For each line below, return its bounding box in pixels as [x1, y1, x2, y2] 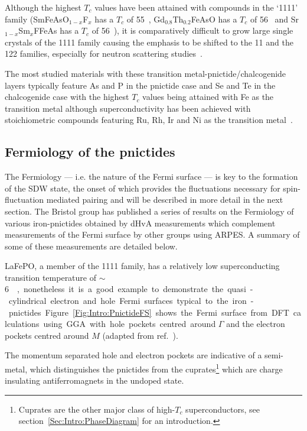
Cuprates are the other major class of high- [18, 403, 175, 415]
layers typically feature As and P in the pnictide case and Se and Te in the [5, 79, 276, 91]
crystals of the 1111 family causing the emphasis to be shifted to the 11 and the [5, 35, 293, 48]
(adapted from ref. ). [102, 329, 178, 341]
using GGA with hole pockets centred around [43, 317, 216, 330]
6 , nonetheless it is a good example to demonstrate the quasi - [5, 283, 253, 295]
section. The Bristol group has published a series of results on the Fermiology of [5, 205, 294, 217]
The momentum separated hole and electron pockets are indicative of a [5, 349, 262, 361]
